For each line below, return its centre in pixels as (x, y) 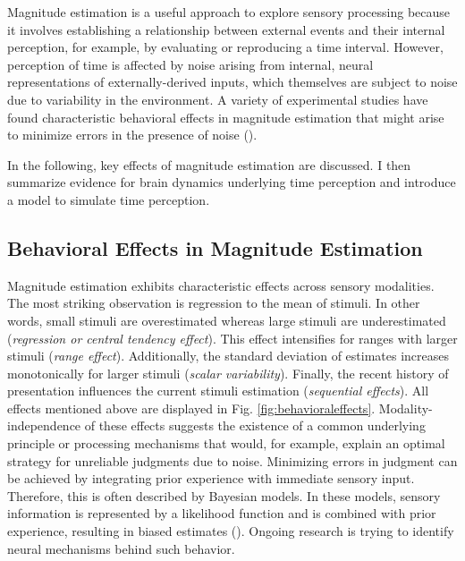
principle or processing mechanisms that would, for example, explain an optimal (226, 443)
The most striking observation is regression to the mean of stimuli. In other (214, 303)
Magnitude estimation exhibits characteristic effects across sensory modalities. (221, 285)
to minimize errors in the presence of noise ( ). (132, 135)
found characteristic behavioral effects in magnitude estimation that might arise (226, 117)
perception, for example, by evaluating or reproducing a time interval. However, (225, 47)
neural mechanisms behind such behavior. (121, 548)
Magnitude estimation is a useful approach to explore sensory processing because (229, 12)
